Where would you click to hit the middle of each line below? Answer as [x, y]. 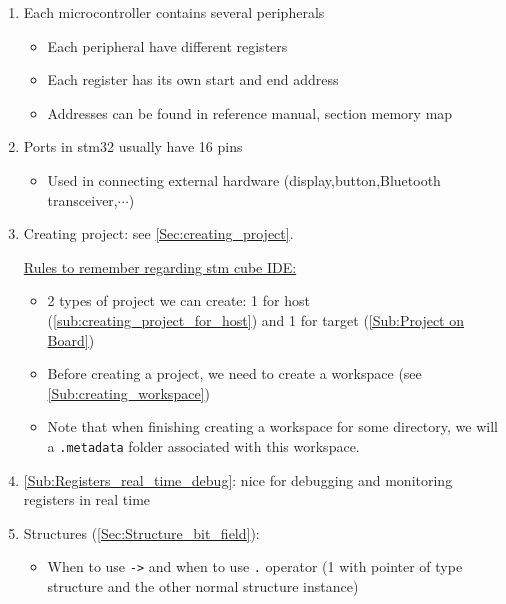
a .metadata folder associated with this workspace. [203, 445]
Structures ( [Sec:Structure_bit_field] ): [141, 532]
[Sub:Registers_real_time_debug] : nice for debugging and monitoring [238, 479]
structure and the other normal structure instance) [203, 586]
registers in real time [87, 499]
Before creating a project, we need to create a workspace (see [234, 373]
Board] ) [71, 339]
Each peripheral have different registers [167, 45]
